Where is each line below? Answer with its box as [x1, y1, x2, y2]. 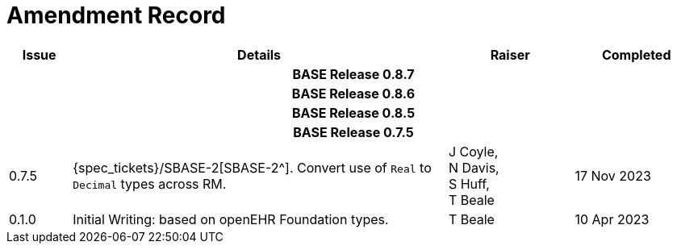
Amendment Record [6, 2, 226, 29]
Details [237, 46, 282, 63]
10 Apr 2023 [575, 210, 650, 227]
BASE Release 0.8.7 [292, 65, 415, 82]
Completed [601, 46, 671, 63]
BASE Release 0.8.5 [291, 104, 416, 121]
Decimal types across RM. [73, 175, 227, 192]
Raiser [490, 46, 530, 63]
